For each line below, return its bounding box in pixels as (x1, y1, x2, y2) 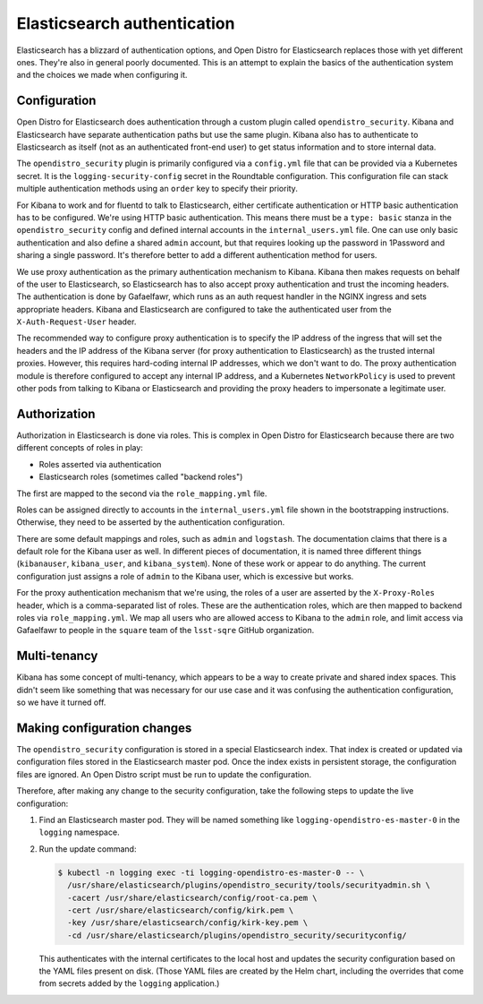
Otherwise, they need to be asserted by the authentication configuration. (16, 517, 285, 528)
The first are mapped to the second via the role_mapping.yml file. (16, 488, 267, 499)
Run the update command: (38, 843, 137, 854)
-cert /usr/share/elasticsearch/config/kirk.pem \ (67, 905, 294, 915)
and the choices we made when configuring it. (16, 70, 188, 81)
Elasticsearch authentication (16, 13, 235, 33)
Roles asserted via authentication (38, 459, 162, 469)
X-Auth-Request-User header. (16, 316, 137, 327)
